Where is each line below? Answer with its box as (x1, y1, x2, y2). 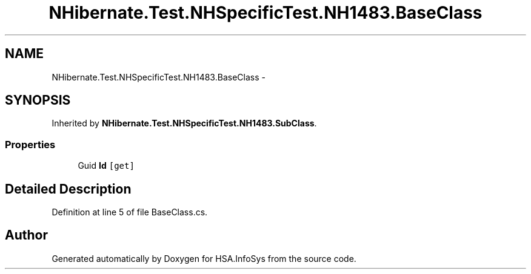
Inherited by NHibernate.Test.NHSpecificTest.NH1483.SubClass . (52, 118, 317, 129)
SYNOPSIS (5, 93, 71, 108)
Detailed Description (5, 181, 132, 197)
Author (5, 227, 48, 243)
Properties (5, 138, 56, 151)
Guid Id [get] (78, 160, 135, 171)
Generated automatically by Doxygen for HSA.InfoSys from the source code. (52, 253, 356, 264)
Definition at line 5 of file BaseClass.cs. (52, 207, 208, 218)
